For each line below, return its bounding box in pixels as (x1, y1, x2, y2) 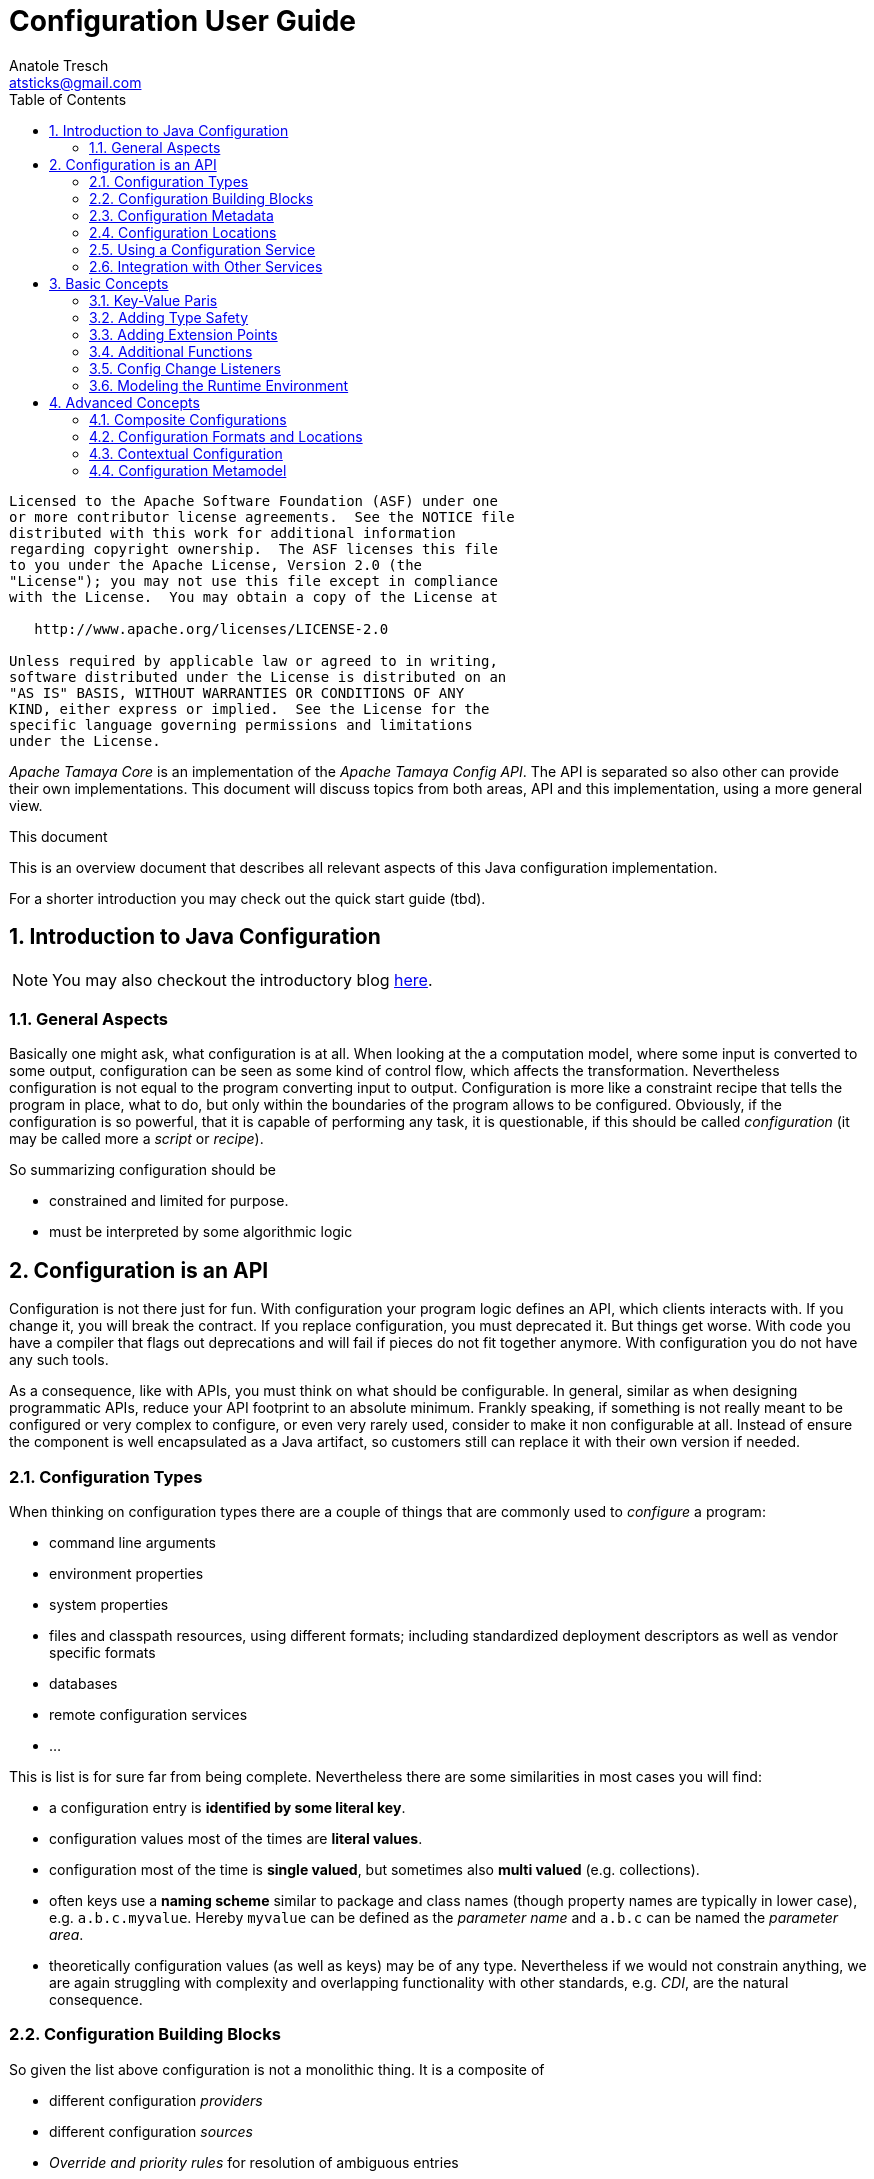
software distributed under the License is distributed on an (9, 668, 507, 685)
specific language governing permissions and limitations (9, 716, 473, 733)
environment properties (49, 1564, 204, 1582)
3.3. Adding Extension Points (89, 325, 278, 343)
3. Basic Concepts (49, 274, 169, 292)
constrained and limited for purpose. (49, 1192, 289, 1210)
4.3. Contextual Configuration (89, 444, 283, 462)
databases (49, 1674, 118, 1692)
